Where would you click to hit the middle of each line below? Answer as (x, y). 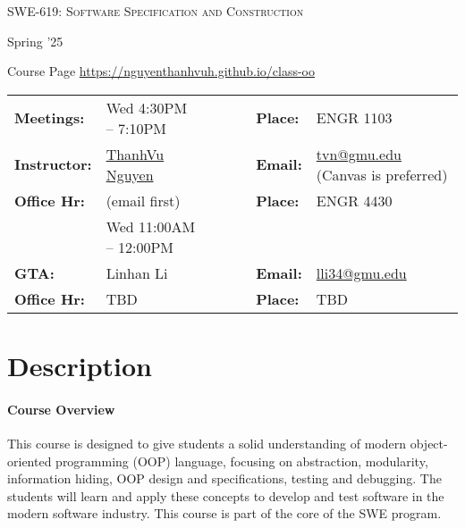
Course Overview (61, 409)
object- (429, 443)
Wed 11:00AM (151, 226)
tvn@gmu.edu (359, 154)
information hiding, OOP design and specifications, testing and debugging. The (224, 478)
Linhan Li (137, 272)
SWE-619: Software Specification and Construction (156, 11)
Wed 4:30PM (147, 107)
